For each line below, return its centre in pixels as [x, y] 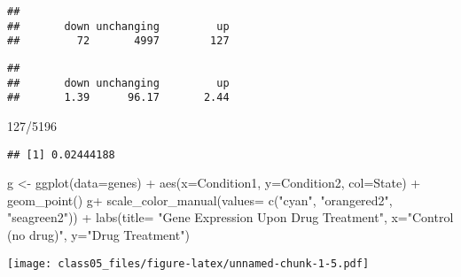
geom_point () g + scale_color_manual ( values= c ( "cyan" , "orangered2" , [200, 200]
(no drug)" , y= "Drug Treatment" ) [98, 234]
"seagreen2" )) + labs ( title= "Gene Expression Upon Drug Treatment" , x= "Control [230, 217]
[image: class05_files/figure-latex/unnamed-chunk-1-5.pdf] [188, 263]
